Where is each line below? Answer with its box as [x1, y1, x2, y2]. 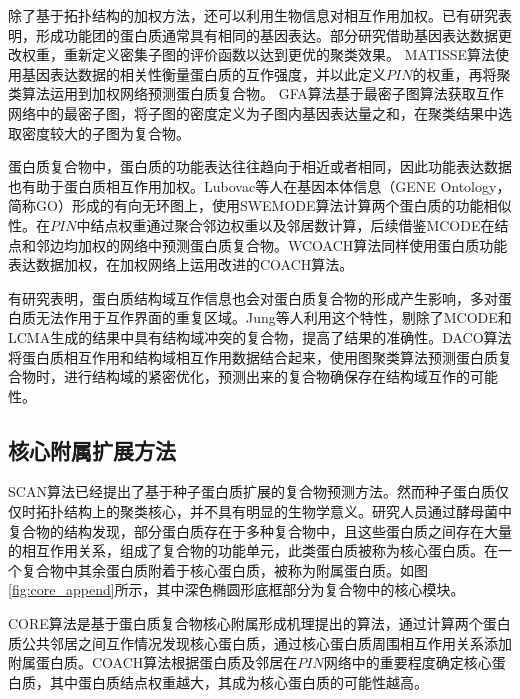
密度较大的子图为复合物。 [21, 122, 190, 143]
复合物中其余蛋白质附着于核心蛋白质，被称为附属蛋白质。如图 [21, 559, 428, 580]
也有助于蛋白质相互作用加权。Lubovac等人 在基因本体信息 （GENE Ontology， [8, 175, 511, 196]
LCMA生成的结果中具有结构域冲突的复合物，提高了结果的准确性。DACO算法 [8, 326, 512, 347]
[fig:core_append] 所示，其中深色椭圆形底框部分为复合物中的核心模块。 [8, 579, 465, 600]
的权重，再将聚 [412, 63, 511, 84]
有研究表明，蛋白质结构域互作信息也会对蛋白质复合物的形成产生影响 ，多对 [8, 287, 498, 308]
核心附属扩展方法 [8, 434, 176, 465]
